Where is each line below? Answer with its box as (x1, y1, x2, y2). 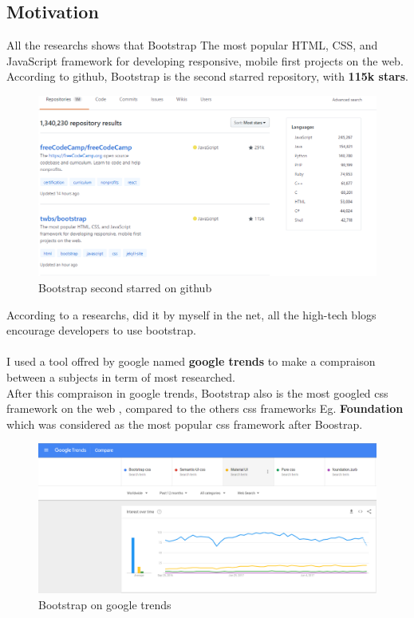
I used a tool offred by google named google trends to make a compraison (6, 353, 376, 370)
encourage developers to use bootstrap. (6, 322, 196, 339)
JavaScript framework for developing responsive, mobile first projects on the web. (6, 52, 404, 69)
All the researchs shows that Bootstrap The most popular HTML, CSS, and (6, 37, 378, 53)
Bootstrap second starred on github (38, 279, 212, 296)
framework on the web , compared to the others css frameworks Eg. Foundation (6, 400, 404, 417)
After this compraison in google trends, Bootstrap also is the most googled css (6, 384, 388, 401)
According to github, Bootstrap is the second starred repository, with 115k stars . (6, 68, 408, 85)
